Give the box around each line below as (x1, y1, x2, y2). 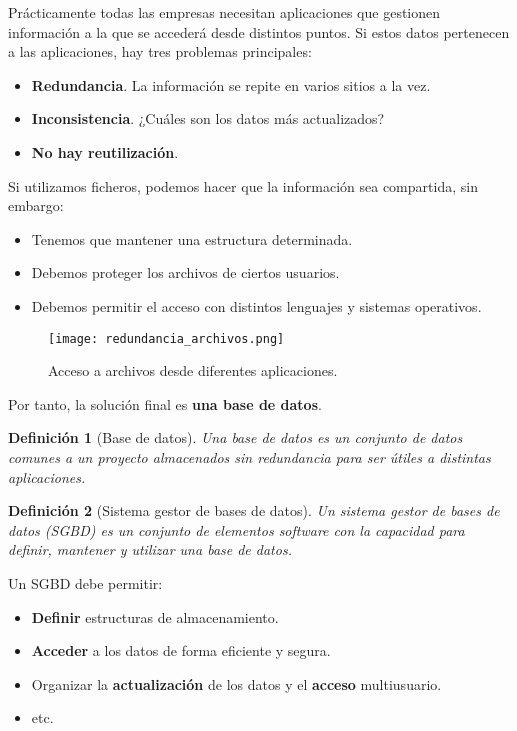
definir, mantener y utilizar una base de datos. (8, 539, 292, 560)
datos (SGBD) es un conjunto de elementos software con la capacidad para (8, 519, 465, 540)
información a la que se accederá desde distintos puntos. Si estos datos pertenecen (8, 21, 510, 42)
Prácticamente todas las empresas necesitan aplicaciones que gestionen (8, 2, 441, 22)
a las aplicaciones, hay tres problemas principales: (8, 41, 312, 62)
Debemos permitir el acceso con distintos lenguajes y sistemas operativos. (31, 295, 482, 316)
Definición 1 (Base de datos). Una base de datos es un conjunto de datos (8, 427, 463, 448)
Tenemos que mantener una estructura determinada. (31, 228, 353, 249)
